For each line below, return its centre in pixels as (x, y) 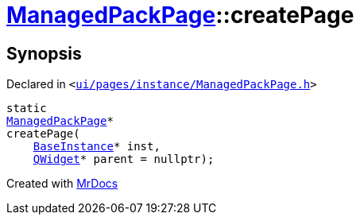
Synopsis (44, 53)
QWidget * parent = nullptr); (124, 159)
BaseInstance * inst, (97, 147)
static (27, 109)
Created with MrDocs (62, 184)
